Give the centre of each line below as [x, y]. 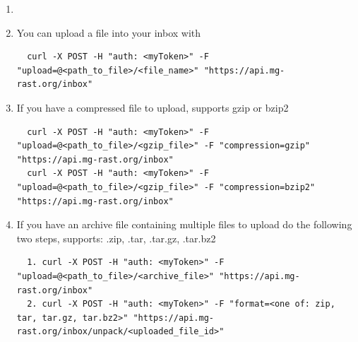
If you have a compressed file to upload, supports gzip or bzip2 [153, 107]
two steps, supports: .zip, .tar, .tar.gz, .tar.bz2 [116, 238]
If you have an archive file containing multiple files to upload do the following [184, 224]
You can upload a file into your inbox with [109, 32]
